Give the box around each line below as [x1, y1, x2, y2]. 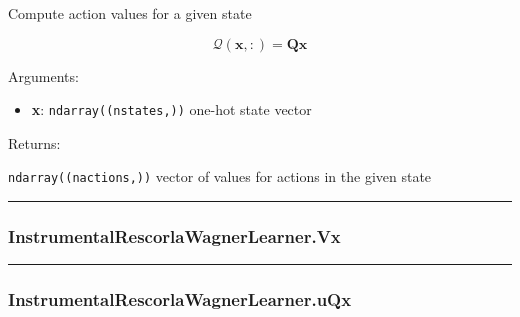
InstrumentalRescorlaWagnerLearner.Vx [8, 224, 341, 249]
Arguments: [8, 65, 79, 86]
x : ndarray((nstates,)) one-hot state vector [31, 99, 312, 120]
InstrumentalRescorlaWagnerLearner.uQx [8, 287, 352, 312]
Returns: [8, 132, 61, 153]
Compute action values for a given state [8, 3, 252, 23]
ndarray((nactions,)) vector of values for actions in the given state [8, 166, 432, 187]
